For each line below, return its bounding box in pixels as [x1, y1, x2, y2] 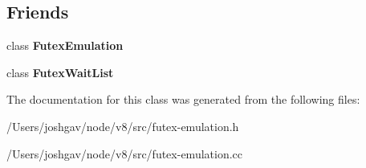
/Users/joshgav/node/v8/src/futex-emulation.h [6, 117, 239, 134]
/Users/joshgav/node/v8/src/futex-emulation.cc [6, 145, 242, 162]
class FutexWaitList [6, 64, 114, 80]
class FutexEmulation [6, 37, 124, 54]
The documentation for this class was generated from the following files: [6, 91, 360, 108]
